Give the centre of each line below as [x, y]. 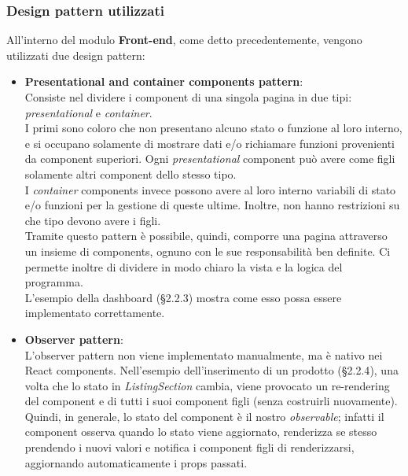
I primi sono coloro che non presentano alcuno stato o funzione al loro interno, [213, 128]
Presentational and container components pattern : [164, 81]
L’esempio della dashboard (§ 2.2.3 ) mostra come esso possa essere [183, 297]
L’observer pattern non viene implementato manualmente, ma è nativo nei [204, 354]
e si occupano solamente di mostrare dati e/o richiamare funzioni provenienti [210, 143]
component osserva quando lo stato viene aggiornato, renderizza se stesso [201, 432]
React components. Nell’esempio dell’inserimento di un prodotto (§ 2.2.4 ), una [211, 370]
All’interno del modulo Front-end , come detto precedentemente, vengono [184, 40]
